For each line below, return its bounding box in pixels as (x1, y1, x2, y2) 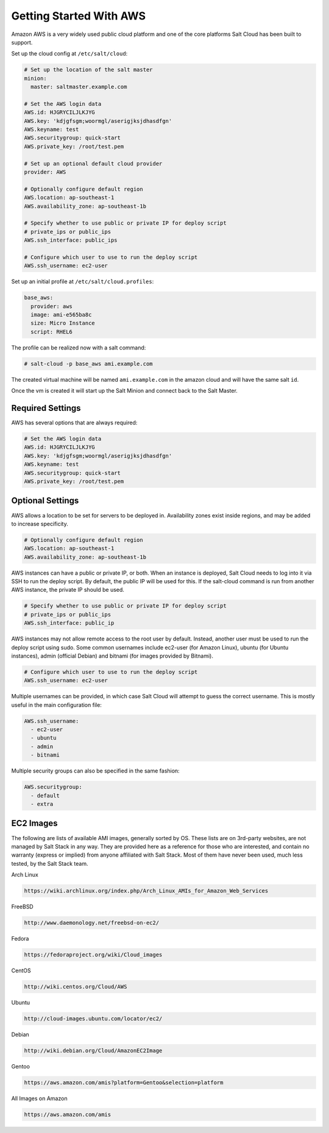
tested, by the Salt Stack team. (11, 860, 88, 867)
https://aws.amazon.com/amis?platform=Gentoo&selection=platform (24, 1079, 224, 1086)
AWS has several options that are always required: (11, 419, 138, 426)
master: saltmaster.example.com (30, 83, 127, 91)
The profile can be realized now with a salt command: (11, 344, 146, 351)
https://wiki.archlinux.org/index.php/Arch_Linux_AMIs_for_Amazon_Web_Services (24, 888, 269, 894)
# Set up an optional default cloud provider (24, 160, 163, 167)
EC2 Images (11, 818, 58, 829)
